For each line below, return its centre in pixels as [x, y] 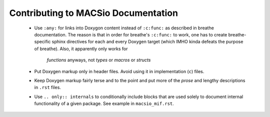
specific [42, 42]
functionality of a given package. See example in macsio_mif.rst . [104, 104]
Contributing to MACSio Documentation [94, 13]
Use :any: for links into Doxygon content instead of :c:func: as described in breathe [124, 28]
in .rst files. [47, 88]
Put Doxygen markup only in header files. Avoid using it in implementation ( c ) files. [119, 71]
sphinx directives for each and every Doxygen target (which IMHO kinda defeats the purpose [147, 42]
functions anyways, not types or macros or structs [99, 60]
